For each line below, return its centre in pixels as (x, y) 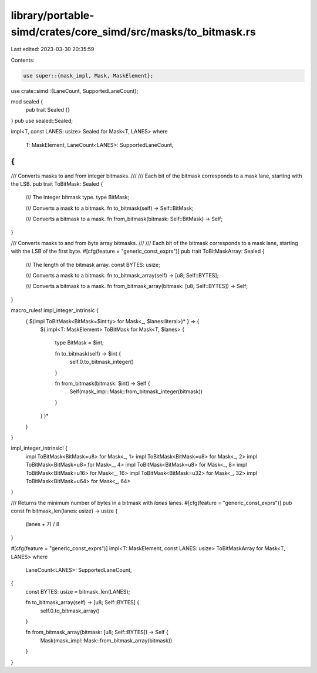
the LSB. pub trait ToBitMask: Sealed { (57, 184)
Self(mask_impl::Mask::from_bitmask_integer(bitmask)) (136, 391)
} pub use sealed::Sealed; (42, 120)
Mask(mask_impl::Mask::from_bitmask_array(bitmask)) (106, 640)
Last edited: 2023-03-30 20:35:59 (53, 49)
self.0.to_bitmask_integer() (102, 362)
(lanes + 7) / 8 (43, 524)
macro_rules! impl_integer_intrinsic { (55, 310)
